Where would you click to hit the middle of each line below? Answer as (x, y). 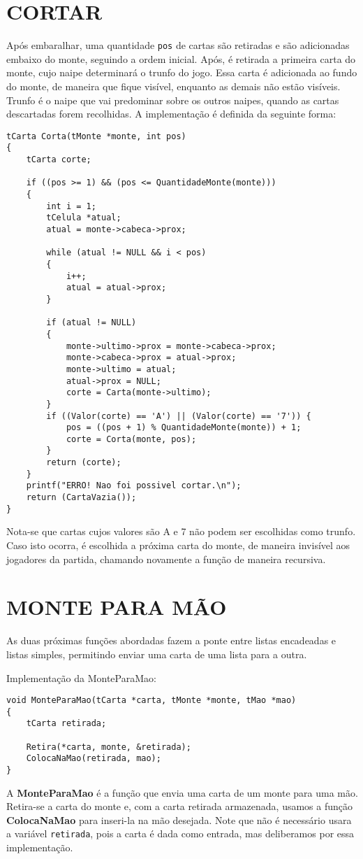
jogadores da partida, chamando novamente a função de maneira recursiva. (166, 559)
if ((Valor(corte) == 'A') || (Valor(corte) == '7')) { (179, 416)
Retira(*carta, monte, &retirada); (109, 747)
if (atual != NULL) (91, 323)
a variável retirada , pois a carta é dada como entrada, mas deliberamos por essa (180, 833)
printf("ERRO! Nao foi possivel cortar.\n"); (134, 486)
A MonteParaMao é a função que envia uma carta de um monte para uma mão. (182, 792)
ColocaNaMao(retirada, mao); (94, 759)
